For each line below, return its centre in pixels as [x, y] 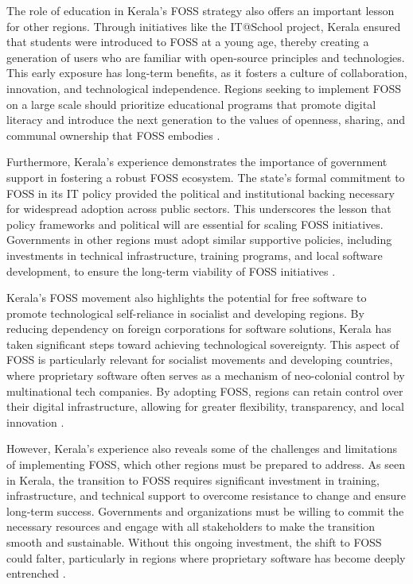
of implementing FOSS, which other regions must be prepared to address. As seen [206, 464]
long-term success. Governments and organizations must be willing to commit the [205, 511]
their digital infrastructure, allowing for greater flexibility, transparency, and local [205, 406]
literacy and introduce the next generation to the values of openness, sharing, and [206, 120]
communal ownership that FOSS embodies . [113, 135]
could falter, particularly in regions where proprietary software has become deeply [206, 557]
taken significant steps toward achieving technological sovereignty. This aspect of [203, 344]
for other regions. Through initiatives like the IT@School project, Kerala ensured [204, 26]
